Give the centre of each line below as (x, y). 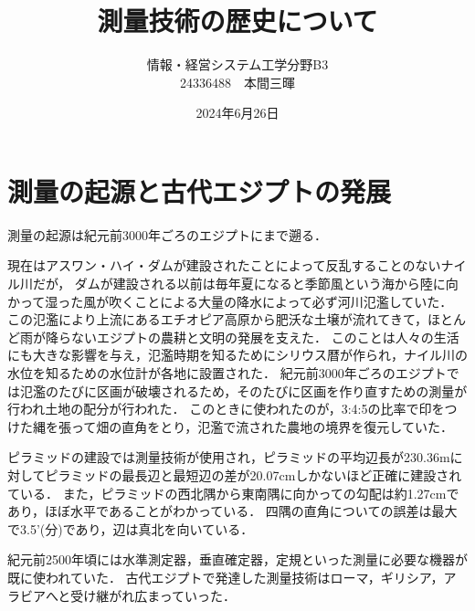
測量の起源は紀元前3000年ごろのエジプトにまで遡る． (167, 234)
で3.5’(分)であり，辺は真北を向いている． (131, 528)
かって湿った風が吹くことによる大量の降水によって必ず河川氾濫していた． (230, 301)
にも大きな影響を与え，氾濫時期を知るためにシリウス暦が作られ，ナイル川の (237, 355)
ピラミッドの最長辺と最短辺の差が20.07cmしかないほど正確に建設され (253, 474)
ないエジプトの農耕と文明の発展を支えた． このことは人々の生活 (265, 337)
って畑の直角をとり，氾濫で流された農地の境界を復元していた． (262, 426)
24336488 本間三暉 (237, 82)
